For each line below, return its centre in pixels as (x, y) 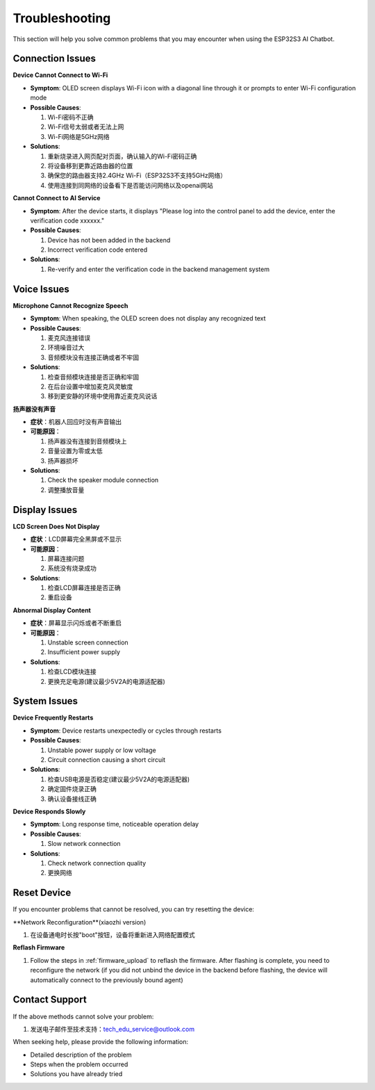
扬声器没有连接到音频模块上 (87, 441)
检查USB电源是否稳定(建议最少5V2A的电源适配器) (119, 779)
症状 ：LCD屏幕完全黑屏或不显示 (76, 539)
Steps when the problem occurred (79, 1064)
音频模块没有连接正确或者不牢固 (93, 357)
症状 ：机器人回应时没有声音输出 (76, 422)
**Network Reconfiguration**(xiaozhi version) (80, 922)
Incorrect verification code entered (98, 250)
